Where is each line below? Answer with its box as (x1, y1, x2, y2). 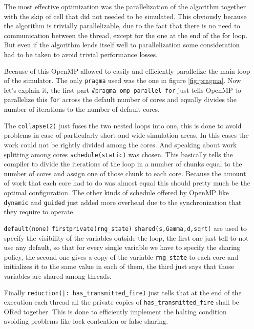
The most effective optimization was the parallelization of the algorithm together (4, 1, 246, 11)
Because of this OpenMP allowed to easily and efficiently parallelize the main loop (4, 65, 250, 76)
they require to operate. (4, 206, 75, 217)
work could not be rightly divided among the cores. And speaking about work (4, 139, 237, 149)
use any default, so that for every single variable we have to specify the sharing (4, 242, 240, 252)
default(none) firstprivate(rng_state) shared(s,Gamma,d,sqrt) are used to (4, 223, 247, 233)
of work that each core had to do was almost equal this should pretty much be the (4, 178, 250, 188)
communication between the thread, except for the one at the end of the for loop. (4, 30, 248, 40)
